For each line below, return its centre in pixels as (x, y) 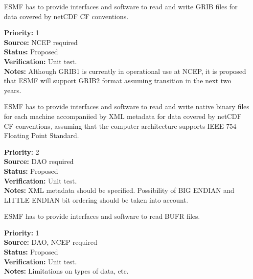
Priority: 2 (22, 151)
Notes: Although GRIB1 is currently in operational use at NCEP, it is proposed (125, 71)
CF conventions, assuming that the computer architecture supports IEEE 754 (120, 126)
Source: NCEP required (41, 42)
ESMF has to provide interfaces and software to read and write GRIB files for (121, 6)
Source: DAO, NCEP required (51, 242)
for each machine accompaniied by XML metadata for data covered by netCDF (123, 116)
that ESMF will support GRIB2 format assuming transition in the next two (118, 81)
